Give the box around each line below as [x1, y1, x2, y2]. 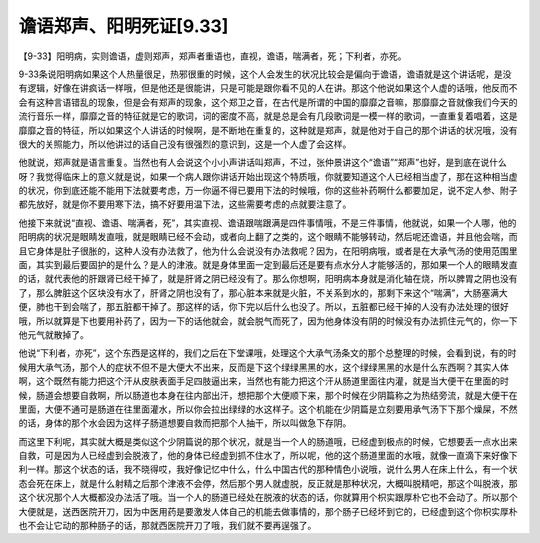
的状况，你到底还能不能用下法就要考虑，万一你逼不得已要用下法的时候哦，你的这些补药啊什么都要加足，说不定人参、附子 [18, 185, 518, 197]
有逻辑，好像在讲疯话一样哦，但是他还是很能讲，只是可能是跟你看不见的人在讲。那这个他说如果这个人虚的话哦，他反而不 [18, 82, 518, 94]
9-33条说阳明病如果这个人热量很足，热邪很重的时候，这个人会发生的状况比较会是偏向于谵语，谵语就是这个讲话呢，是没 [18, 68, 512, 80]
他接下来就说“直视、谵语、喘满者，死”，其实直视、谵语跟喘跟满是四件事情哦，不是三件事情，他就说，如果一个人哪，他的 [18, 216, 517, 229]
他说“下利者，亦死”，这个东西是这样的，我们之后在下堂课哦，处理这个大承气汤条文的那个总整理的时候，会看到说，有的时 [18, 347, 517, 359]
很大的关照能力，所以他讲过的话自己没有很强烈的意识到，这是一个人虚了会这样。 [18, 138, 352, 150]
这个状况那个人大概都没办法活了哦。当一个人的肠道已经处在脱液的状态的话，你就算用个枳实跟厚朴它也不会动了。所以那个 [18, 491, 518, 504]
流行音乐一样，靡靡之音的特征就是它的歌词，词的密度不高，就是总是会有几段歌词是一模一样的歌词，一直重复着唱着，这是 [18, 110, 518, 122]
